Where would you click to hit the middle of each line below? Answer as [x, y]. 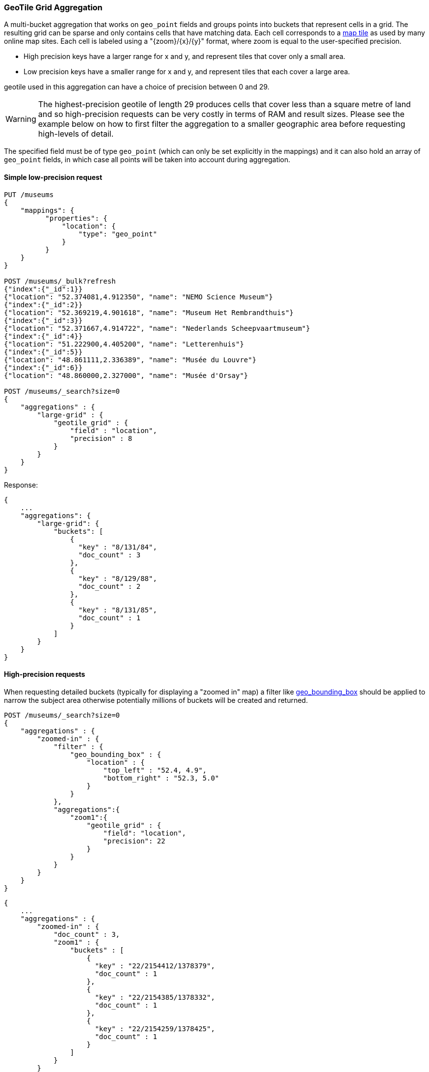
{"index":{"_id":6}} [43, 367]
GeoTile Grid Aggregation [53, 7]
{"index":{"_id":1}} [43, 289]
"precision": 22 [134, 841]
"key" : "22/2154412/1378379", [155, 966]
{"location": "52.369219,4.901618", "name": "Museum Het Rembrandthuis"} [149, 312]
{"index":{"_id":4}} [43, 336]
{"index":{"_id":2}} [43, 304]
